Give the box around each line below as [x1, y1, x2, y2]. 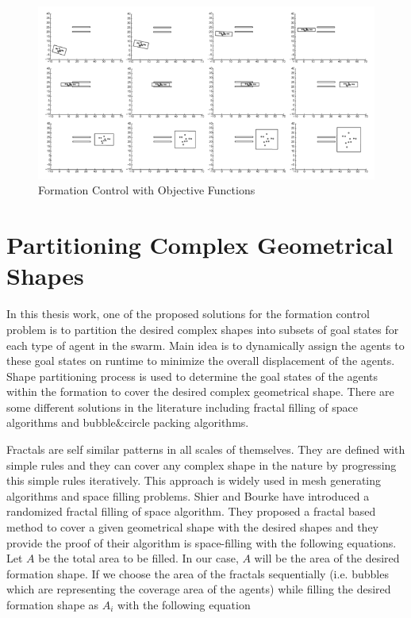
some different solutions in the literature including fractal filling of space [6, 398, 359, 415]
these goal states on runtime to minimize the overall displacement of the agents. [6, 352, 395, 369]
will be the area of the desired [254, 550, 400, 566]
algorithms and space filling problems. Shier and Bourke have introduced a [6, 487, 370, 504]
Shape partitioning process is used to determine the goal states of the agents [6, 367, 378, 384]
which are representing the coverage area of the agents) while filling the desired [6, 581, 391, 597]
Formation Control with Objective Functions [38, 182, 255, 198]
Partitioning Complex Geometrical [6, 228, 394, 261]
